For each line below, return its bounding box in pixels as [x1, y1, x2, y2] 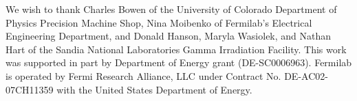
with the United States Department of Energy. [56, 82, 252, 96]
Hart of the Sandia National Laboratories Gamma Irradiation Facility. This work [6, 42, 347, 56]
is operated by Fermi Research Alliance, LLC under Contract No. [6, 68, 281, 83]
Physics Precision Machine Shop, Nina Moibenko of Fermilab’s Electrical [6, 15, 312, 29]
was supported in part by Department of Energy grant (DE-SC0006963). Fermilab [6, 55, 352, 70]
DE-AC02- [284, 68, 328, 83]
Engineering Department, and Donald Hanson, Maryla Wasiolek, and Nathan [6, 29, 332, 43]
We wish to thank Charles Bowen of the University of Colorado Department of [6, 2, 337, 16]
